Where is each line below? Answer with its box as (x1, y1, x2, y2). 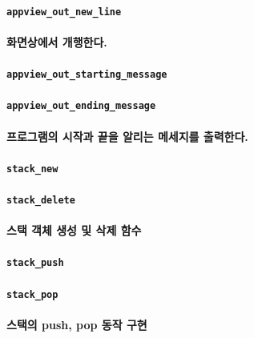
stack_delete (6, 194, 75, 206)
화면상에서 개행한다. (6, 33, 107, 50)
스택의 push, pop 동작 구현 (6, 316, 147, 332)
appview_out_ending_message (6, 100, 156, 112)
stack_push (6, 257, 64, 269)
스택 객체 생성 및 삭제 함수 (6, 222, 142, 239)
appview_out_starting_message (6, 69, 167, 81)
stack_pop (6, 288, 58, 300)
